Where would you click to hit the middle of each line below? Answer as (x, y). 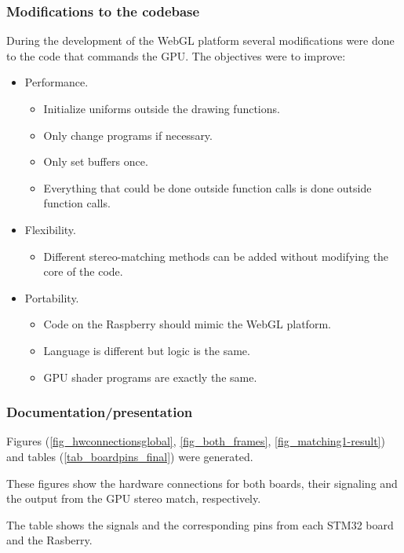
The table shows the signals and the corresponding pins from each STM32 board (200, 524)
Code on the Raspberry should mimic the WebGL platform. (187, 324)
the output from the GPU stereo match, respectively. (134, 498)
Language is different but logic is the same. (147, 350)
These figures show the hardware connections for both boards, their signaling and (202, 483)
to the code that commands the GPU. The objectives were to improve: (176, 55)
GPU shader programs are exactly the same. (150, 377)
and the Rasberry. (49, 540)
